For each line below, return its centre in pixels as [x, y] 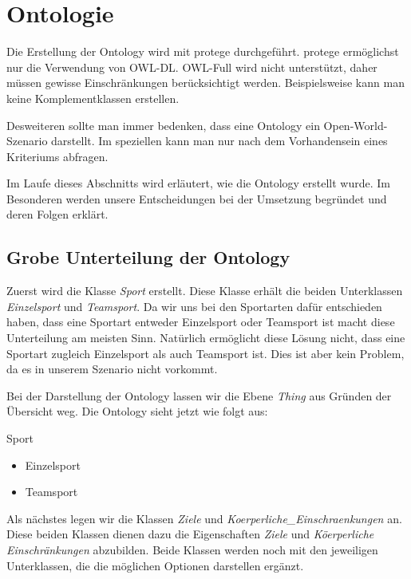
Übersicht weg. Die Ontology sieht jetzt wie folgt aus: [137, 411]
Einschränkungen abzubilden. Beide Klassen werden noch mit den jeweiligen [192, 549]
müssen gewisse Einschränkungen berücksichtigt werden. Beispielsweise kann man [205, 83]
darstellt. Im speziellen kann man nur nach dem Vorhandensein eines [219, 141]
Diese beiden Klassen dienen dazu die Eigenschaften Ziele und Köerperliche [190, 534]
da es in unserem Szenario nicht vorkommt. [112, 369]
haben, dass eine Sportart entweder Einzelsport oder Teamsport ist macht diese [201, 322]
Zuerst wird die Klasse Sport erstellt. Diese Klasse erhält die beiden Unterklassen [205, 291]
